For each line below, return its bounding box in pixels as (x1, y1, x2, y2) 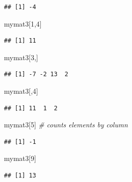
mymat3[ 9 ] (4, 153, 36, 163)
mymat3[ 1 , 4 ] (4, 18, 42, 29)
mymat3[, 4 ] (4, 85, 38, 96)
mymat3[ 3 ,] (4, 52, 38, 62)
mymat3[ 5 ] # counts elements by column (4, 119, 128, 130)
